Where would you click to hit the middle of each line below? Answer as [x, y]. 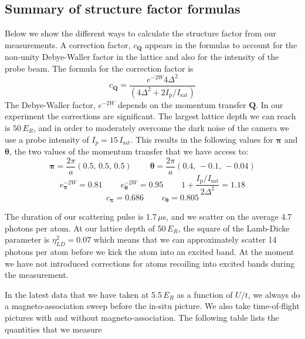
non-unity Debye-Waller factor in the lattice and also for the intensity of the [142, 57]
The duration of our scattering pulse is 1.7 [81, 217]
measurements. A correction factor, [68, 44]
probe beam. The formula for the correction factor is [99, 68]
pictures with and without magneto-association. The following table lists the [142, 317]
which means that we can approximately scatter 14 [185, 239]
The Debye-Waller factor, [50, 104]
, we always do [274, 294]
